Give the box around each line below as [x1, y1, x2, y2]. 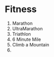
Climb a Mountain [12, 41, 49, 47]
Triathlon [12, 31, 31, 37]
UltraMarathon [12, 25, 43, 31]
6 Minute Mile [12, 36, 41, 42]
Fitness [5, 4, 37, 15]
